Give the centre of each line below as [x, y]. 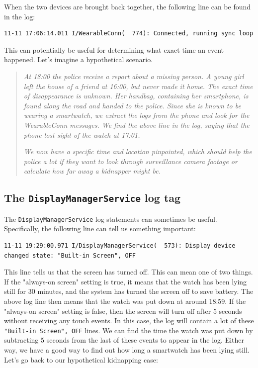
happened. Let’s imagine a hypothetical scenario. [79, 59]
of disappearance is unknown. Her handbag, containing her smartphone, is [136, 96]
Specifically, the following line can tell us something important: [100, 229]
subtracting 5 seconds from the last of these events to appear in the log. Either [124, 340]
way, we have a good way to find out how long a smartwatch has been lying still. [127, 349]
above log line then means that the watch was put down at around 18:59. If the [125, 301]
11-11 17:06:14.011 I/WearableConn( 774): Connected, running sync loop [129, 34]
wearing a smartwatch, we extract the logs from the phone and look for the [136, 115]
